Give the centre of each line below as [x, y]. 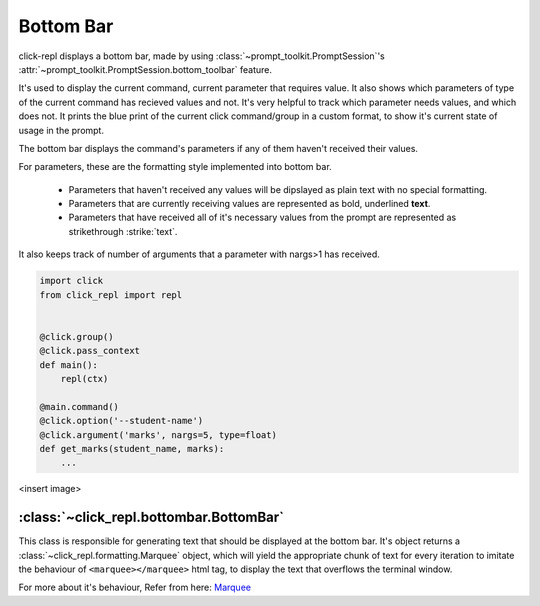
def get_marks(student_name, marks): [132, 448]
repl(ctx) [84, 378]
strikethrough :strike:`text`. [123, 231]
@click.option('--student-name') [121, 421]
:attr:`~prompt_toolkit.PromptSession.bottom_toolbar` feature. [145, 69]
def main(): [69, 364]
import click [71, 281]
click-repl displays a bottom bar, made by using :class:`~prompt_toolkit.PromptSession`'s [201, 56]
